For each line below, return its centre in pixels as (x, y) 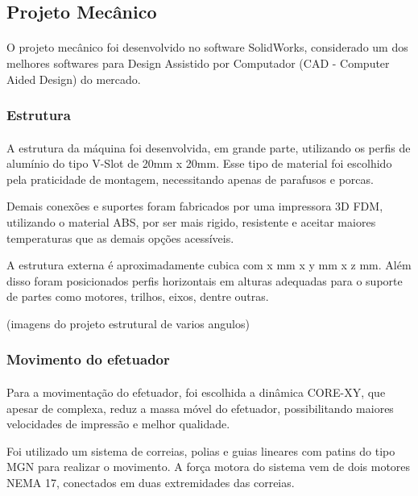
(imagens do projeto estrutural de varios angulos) (128, 323)
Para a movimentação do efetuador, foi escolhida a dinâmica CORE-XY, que (196, 392)
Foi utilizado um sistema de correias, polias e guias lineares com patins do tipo (201, 450)
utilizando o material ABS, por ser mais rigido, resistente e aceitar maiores (191, 221)
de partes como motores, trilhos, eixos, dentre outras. (138, 296)
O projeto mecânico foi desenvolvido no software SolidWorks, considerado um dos (207, 47)
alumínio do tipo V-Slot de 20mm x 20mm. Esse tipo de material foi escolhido (199, 163)
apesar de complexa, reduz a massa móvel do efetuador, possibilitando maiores (200, 408)
